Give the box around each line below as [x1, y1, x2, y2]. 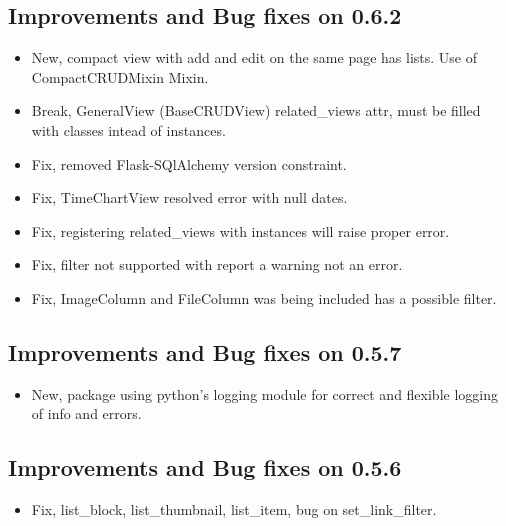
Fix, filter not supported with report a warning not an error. [31, 254, 403, 275]
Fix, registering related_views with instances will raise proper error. [31, 220, 450, 241]
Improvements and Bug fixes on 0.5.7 [8, 336, 402, 367]
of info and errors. [31, 403, 142, 424]
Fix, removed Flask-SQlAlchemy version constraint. [31, 153, 347, 174]
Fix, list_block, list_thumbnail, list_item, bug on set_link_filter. [31, 499, 437, 520]
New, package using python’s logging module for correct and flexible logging [31, 383, 498, 404]
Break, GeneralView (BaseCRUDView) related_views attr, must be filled [31, 100, 481, 121]
